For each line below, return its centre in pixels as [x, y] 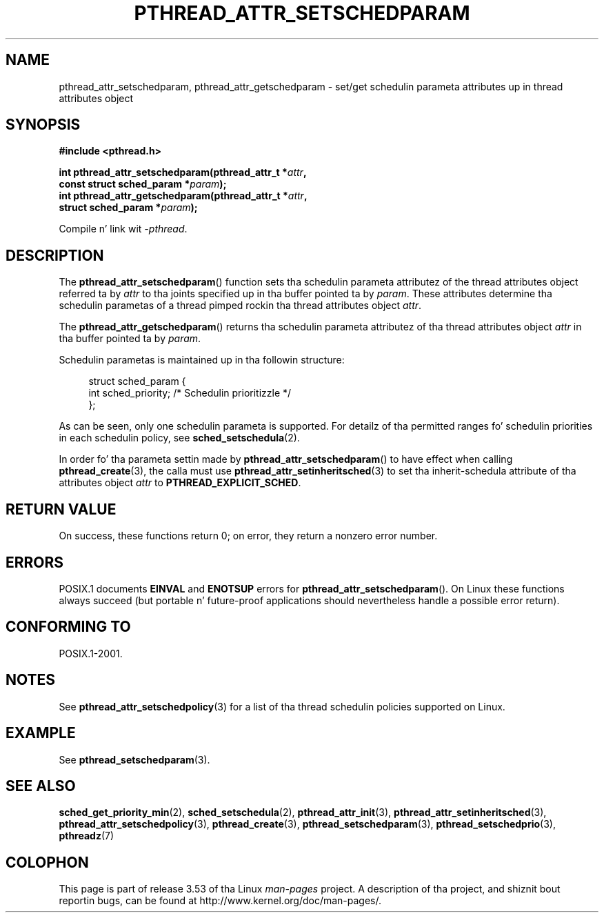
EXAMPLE [41, 733]
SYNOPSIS [43, 125]
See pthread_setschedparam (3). [134, 759]
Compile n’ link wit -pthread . [123, 229]
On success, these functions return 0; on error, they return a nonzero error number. [248, 536]
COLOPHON [47, 862]
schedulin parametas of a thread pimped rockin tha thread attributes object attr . [240, 306]
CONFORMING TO [68, 627]
